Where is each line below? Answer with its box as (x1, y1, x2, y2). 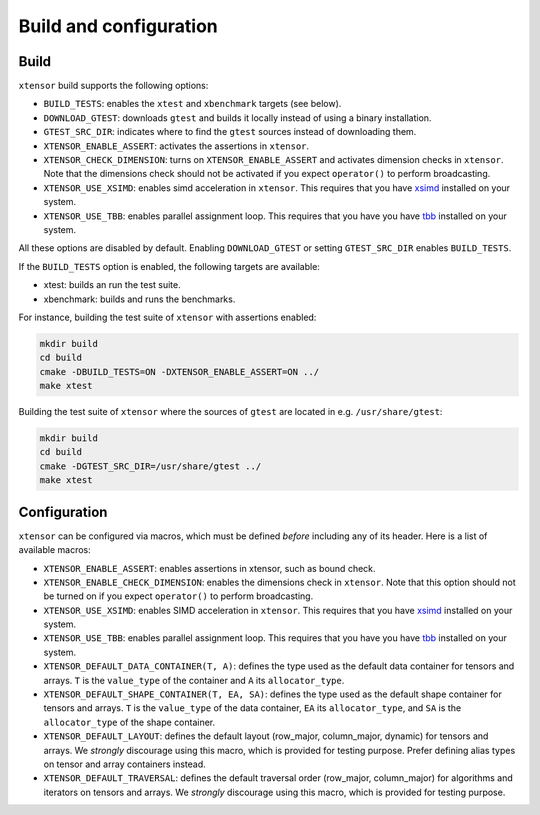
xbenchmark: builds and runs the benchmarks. (43, 293, 236, 305)
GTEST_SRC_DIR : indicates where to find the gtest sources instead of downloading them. (43, 126, 417, 138)
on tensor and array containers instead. (43, 758, 207, 770)
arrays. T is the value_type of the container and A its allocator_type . (43, 674, 345, 686)
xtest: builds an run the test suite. (43, 279, 181, 291)
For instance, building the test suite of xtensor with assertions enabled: (18, 311, 317, 323)
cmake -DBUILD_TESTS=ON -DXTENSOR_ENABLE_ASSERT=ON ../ (39, 366, 320, 377)
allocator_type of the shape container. (43, 716, 216, 728)
